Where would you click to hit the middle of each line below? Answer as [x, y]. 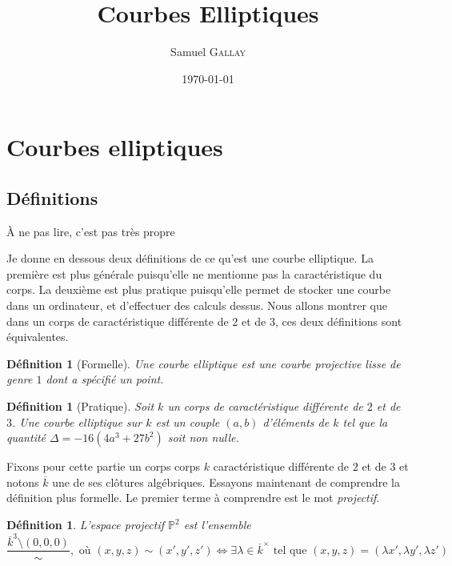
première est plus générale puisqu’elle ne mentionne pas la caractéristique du [194, 273]
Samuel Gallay [208, 52]
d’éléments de [296, 421]
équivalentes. [38, 337]
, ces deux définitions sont [338, 321]
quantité [26, 438]
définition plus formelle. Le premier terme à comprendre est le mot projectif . [193, 498]
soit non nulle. [203, 438]
